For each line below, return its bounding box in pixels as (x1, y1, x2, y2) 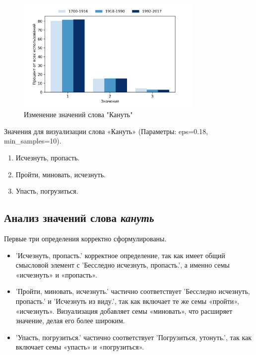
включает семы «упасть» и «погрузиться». (15, 342, 144, 352)
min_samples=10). (4, 136, 62, 146)
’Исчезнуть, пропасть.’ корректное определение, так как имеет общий (15, 250, 225, 260)
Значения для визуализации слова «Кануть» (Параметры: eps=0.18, (4, 126, 208, 136)
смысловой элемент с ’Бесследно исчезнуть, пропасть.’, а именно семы (15, 260, 230, 270)
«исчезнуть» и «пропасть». (15, 269, 97, 280)
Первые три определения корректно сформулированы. (4, 233, 167, 244)
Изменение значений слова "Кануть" (24, 109, 133, 120)
